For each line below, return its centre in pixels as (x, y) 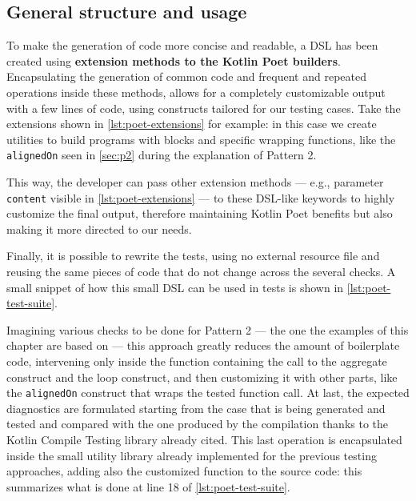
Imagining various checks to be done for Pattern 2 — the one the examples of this (208, 329)
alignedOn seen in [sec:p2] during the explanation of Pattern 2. (162, 155)
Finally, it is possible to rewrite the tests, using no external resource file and (193, 256)
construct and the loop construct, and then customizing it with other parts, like (202, 377)
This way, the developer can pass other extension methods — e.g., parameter (195, 182)
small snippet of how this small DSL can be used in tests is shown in (175, 287)
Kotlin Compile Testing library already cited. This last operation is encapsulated (204, 440)
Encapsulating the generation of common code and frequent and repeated (186, 76)
